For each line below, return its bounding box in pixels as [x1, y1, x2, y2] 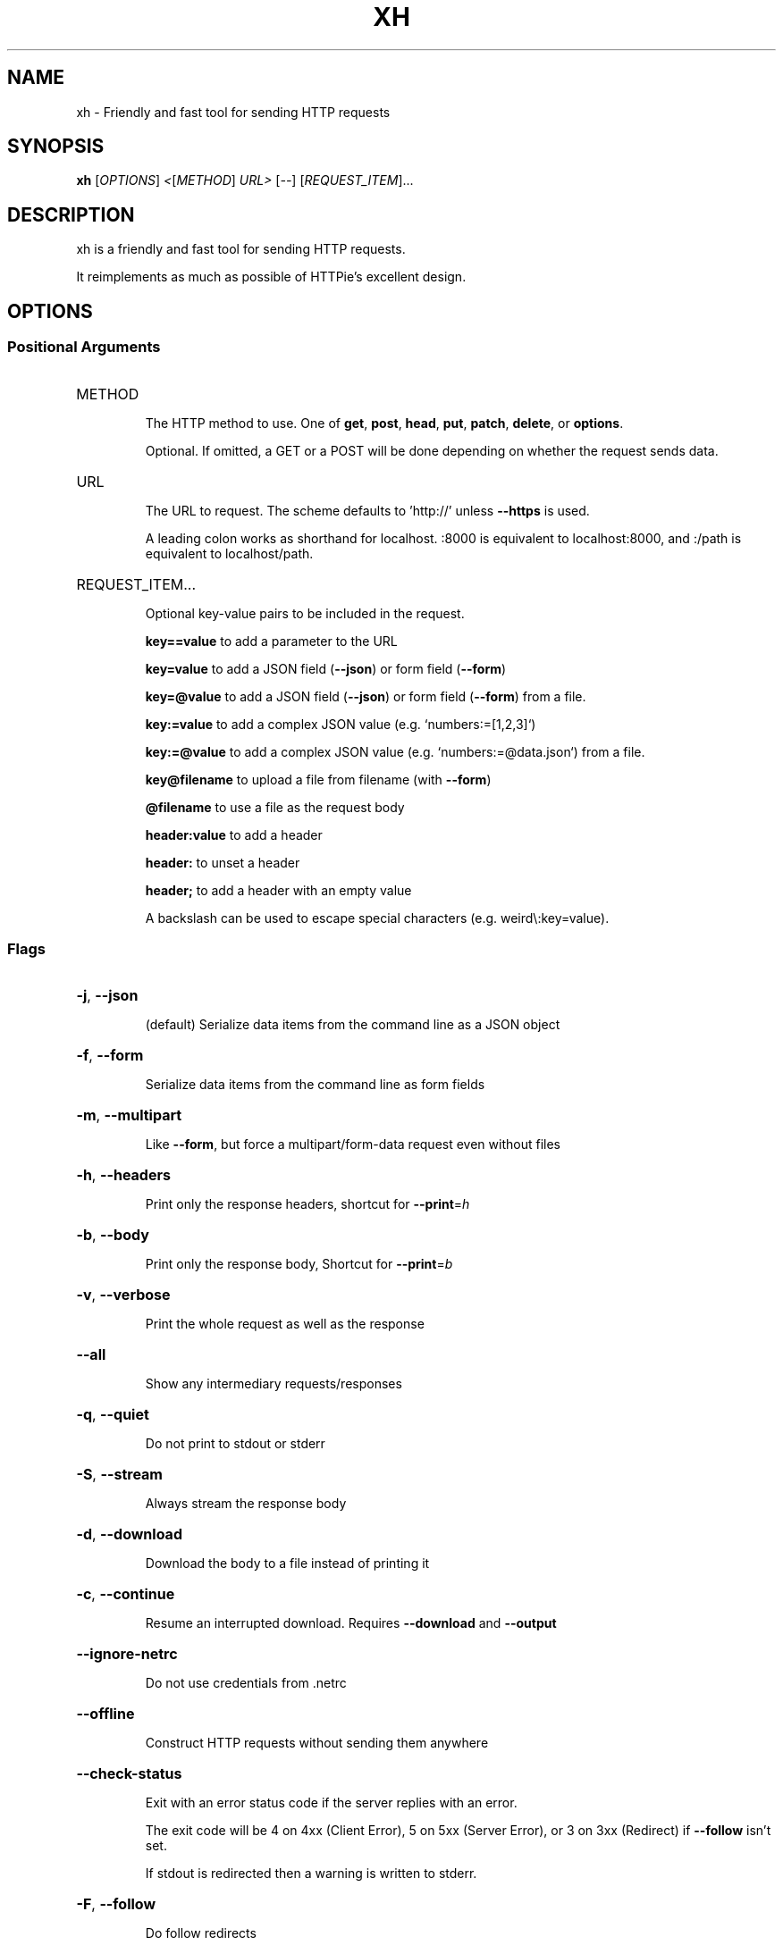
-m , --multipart [76, 1106, 182, 1125]
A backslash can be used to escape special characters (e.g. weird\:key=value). [145, 910, 610, 926]
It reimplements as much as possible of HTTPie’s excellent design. [76, 269, 467, 285]
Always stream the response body [145, 1496, 347, 1512]
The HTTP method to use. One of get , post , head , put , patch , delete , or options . [145, 415, 624, 431]
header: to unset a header [145, 854, 300, 870]
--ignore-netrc [76, 1645, 178, 1664]
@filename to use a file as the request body [145, 799, 405, 815]
